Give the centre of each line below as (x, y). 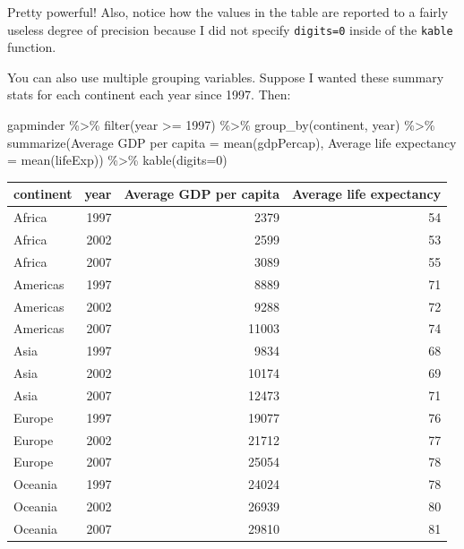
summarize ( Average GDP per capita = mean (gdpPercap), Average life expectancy (232, 142)
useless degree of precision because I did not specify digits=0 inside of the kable (230, 29)
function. (32, 47)
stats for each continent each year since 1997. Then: (149, 94)
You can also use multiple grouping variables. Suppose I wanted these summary (226, 77)
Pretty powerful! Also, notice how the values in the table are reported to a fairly (228, 12)
